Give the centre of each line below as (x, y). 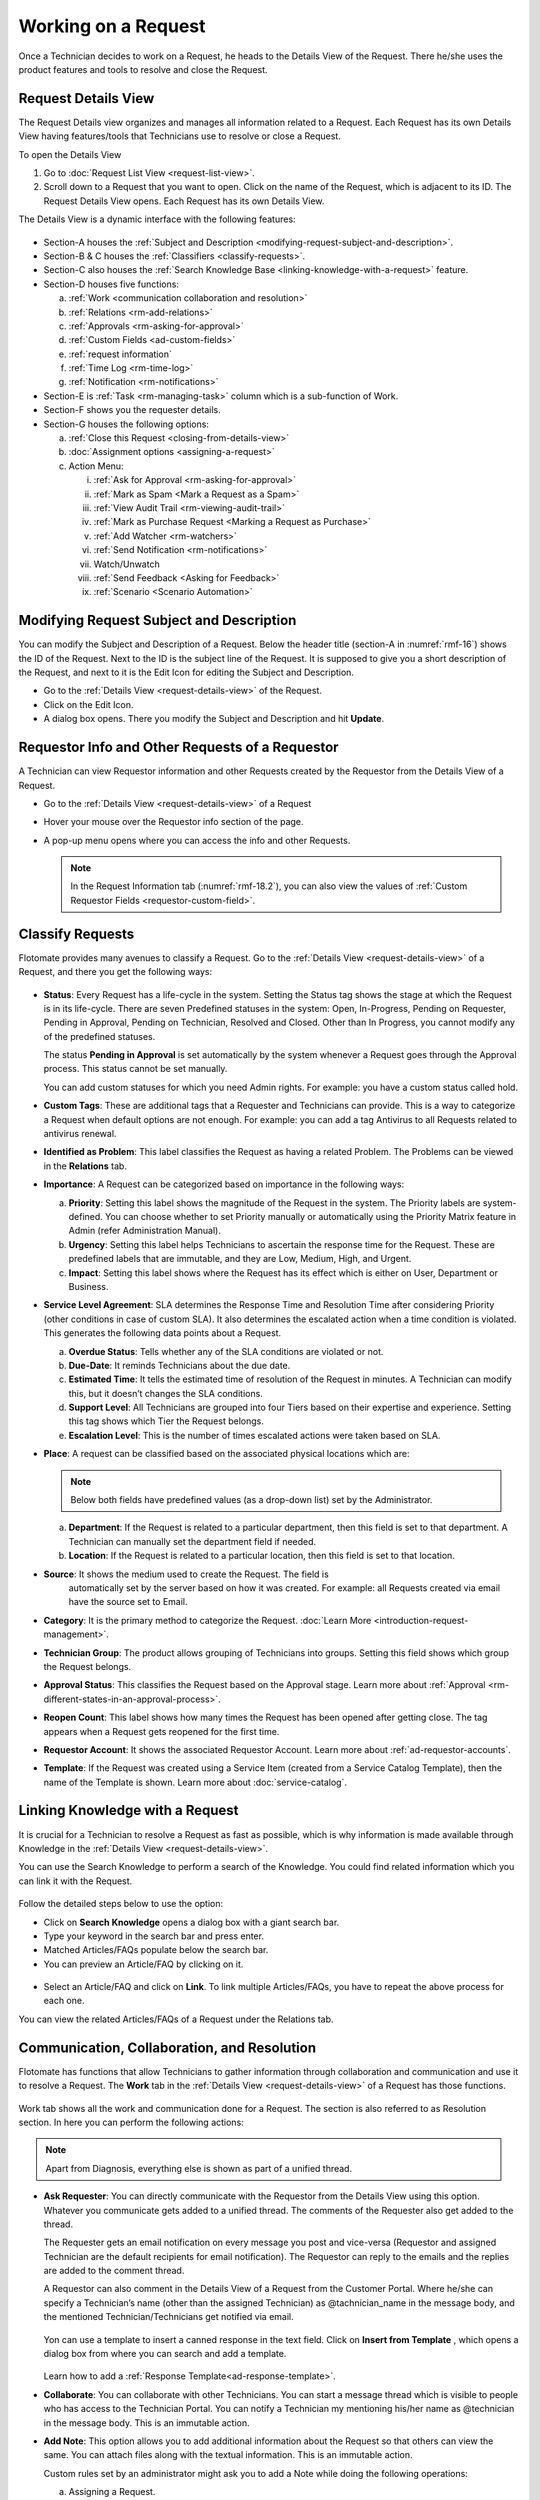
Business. (88, 1286)
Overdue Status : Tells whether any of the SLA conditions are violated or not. (226, 1351)
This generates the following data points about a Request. (162, 1333)
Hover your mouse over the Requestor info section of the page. (173, 822)
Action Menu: (96, 466)
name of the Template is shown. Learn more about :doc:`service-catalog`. (195, 1782)
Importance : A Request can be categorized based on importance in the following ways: (224, 1184)
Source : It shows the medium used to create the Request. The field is (186, 1574)
